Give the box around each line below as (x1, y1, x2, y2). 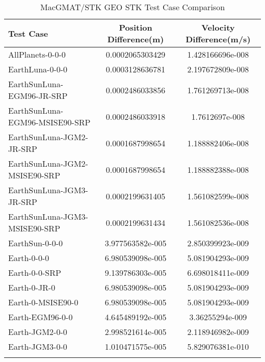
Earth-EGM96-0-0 (8, 311, 73, 323)
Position (119, 21, 152, 33)
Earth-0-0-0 (8, 252, 49, 264)
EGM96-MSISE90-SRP (8, 116, 91, 128)
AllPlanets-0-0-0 (8, 48, 66, 60)
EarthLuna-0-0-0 (8, 63, 68, 75)
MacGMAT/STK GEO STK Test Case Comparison (40, 1, 225, 13)
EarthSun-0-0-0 (8, 237, 63, 249)
